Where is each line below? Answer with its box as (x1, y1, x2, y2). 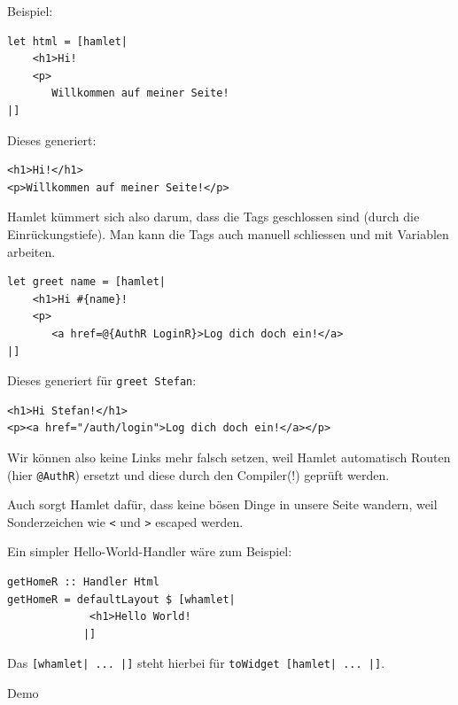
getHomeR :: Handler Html (7, 576, 159, 589)
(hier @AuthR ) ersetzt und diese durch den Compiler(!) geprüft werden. (7, 465, 390, 484)
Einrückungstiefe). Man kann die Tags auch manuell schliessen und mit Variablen (7, 224, 449, 243)
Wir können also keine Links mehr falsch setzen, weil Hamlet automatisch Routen (7, 447, 451, 466)
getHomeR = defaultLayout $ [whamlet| (7, 593, 236, 606)
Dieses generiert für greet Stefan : (7, 371, 197, 390)
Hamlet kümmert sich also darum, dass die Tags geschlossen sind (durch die (7, 207, 420, 226)
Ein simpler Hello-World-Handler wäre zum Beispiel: (7, 542, 292, 561)
